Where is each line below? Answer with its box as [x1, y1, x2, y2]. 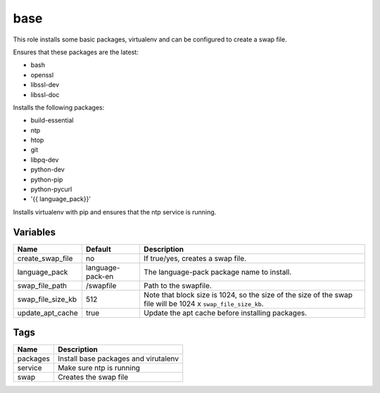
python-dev [30, 165, 65, 174]
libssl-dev [30, 81, 60, 89]
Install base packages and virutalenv [57, 354, 179, 363]
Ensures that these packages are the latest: [13, 48, 139, 56]
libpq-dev [30, 155, 59, 164]
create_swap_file [17, 253, 73, 263]
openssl [30, 70, 54, 79]
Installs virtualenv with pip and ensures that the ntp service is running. [13, 207, 217, 216]
